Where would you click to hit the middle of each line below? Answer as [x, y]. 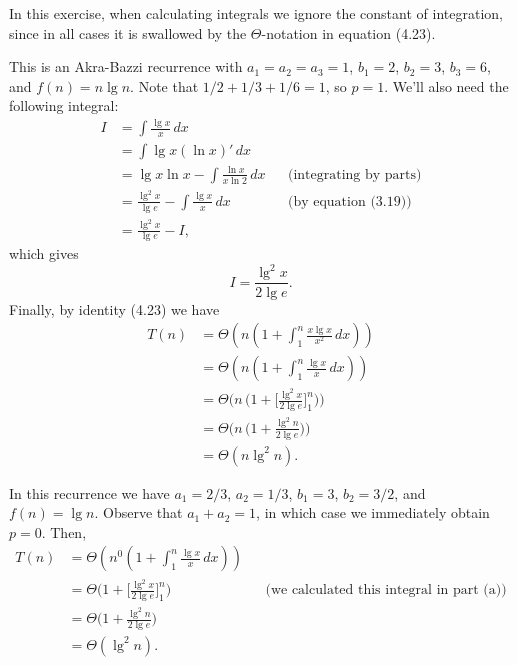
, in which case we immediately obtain [373, 512]
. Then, [64, 531]
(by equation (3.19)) [349, 201]
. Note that [164, 85]
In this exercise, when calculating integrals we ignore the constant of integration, [256, 13]
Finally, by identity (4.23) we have [114, 308]
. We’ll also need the [446, 85]
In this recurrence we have [89, 492]
